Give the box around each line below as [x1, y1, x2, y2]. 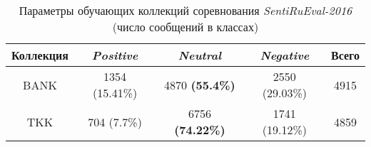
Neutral [178, 47, 222, 63]
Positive [91, 47, 138, 63]
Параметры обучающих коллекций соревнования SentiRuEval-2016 [19, 2, 352, 18]
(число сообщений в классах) [112, 18, 259, 35]
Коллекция [11, 47, 68, 63]
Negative [260, 47, 310, 63]
